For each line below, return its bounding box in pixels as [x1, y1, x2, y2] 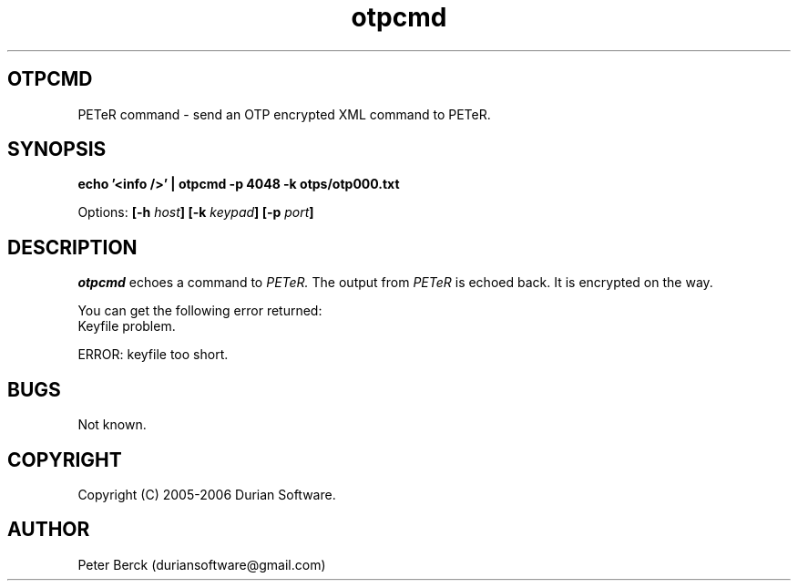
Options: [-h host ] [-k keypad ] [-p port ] [77, 204, 314, 221]
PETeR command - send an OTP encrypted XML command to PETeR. [77, 106, 491, 122]
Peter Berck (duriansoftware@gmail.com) [77, 556, 326, 573]
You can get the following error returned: [77, 303, 322, 319]
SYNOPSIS [7, 138, 107, 161]
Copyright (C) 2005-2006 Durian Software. [77, 486, 336, 502]
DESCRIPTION [7, 235, 138, 259]
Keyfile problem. [77, 318, 176, 335]
